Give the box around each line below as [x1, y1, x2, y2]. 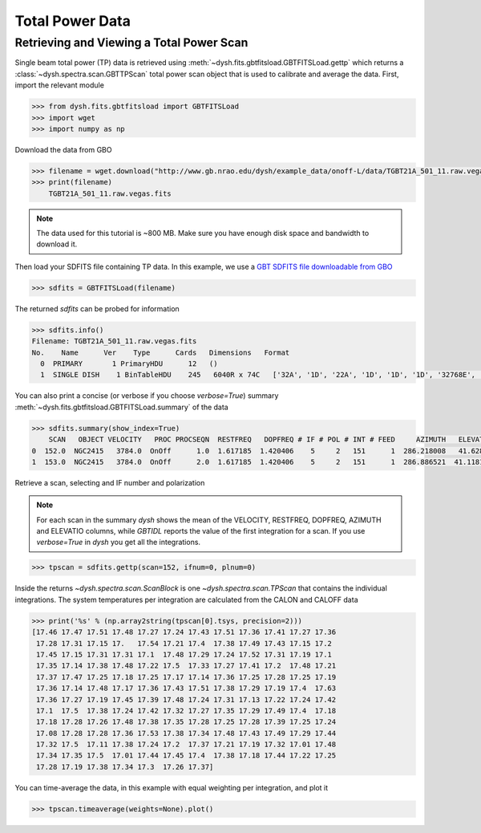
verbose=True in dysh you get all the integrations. [36, 538, 200, 547]
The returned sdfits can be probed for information [14, 303, 180, 313]
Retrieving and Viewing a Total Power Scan [14, 35, 249, 50]
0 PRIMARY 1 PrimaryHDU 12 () [40, 359, 218, 368]
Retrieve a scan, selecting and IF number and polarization [14, 477, 205, 487]
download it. [36, 239, 78, 249]
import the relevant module [14, 80, 104, 90]
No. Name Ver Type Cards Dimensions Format [31, 347, 290, 357]
